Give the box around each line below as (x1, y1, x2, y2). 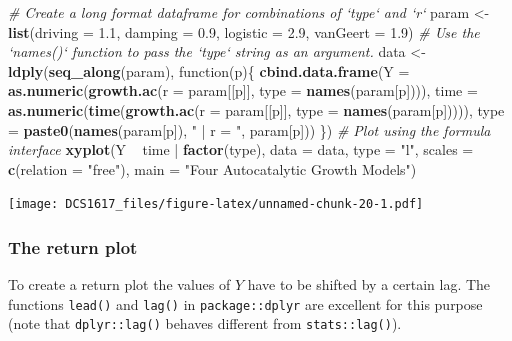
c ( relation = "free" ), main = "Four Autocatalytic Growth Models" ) (8, 158, 417, 179)
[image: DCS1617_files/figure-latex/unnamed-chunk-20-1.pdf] (8, 197, 424, 212)
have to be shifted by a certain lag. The (247, 274, 491, 295)
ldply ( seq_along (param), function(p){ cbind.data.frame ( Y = (8, 60, 410, 81)
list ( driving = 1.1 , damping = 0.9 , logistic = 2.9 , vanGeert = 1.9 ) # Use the (8, 21, 480, 42)
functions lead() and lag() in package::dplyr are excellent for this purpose (8, 293, 483, 314)
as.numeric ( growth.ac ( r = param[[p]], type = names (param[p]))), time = (8, 80, 478, 101)
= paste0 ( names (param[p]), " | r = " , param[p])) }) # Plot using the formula (8, 119, 491, 140)
